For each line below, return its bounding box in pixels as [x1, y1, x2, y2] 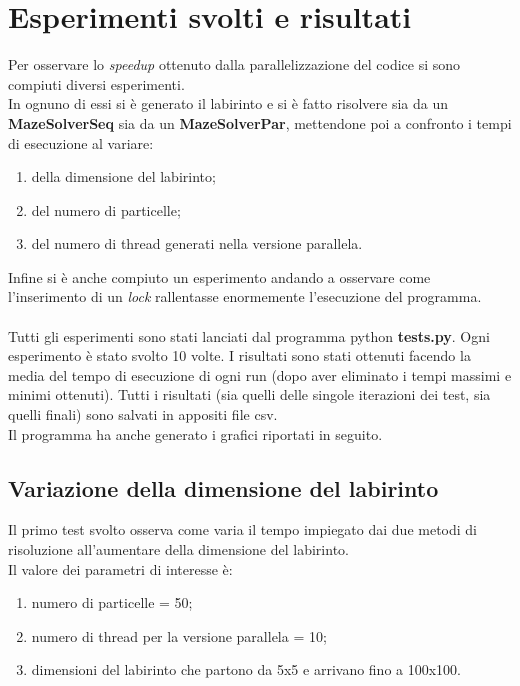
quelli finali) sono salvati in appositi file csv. [8, 404, 278, 425]
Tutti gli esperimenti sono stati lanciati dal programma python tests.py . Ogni [8, 325, 490, 346]
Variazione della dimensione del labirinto [8, 472, 439, 503]
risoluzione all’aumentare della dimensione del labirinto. [8, 539, 349, 560]
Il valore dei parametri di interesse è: [8, 558, 233, 579]
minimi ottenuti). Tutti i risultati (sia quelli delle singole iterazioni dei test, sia [8, 384, 491, 405]
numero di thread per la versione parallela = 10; [31, 625, 327, 646]
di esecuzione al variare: [8, 132, 154, 153]
